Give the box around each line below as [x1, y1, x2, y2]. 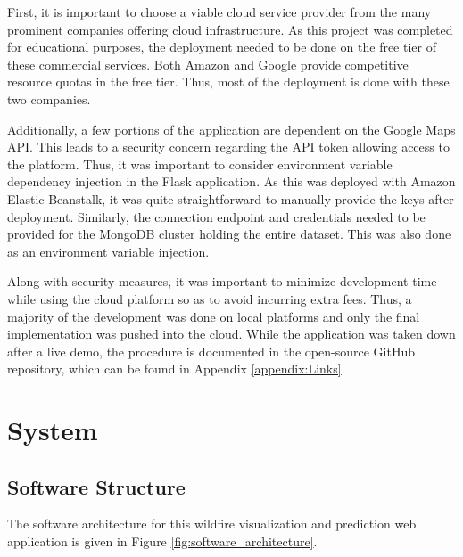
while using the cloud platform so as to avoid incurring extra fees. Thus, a [7, 289, 412, 307]
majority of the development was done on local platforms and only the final [7, 307, 420, 325]
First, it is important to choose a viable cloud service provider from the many [7, 3, 432, 20]
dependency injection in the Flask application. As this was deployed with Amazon [7, 172, 456, 191]
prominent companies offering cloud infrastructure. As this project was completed [7, 20, 453, 38]
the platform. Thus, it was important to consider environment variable [7, 154, 393, 173]
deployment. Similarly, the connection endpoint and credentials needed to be [7, 207, 426, 225]
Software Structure [7, 472, 186, 500]
